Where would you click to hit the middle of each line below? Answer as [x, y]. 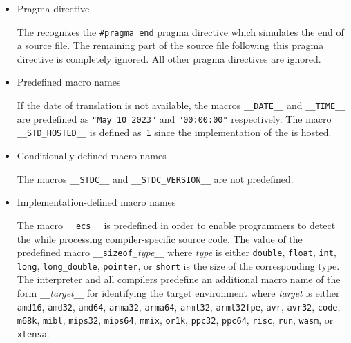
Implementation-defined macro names [96, 202]
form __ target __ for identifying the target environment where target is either [178, 293]
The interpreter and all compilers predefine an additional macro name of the [179, 279]
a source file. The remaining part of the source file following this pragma [170, 45]
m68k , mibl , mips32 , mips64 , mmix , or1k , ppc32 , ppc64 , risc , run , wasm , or [175, 320]
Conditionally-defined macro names [92, 155]
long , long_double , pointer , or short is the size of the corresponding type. [178, 265]
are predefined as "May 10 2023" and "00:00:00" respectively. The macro [174, 118]
